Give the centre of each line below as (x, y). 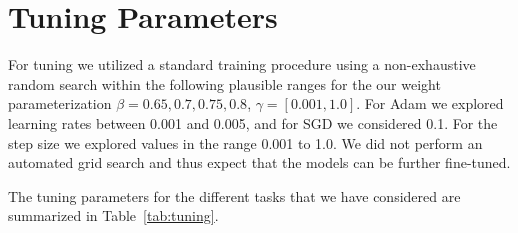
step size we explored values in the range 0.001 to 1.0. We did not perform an (245, 142)
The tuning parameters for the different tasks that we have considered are (234, 195)
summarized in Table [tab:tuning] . (113, 215)
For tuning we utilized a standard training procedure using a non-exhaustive (242, 64)
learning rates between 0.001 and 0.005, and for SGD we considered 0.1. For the (253, 122)
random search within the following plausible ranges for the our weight (224, 83)
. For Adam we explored (430, 103)
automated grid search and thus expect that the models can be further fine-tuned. (259, 162)
